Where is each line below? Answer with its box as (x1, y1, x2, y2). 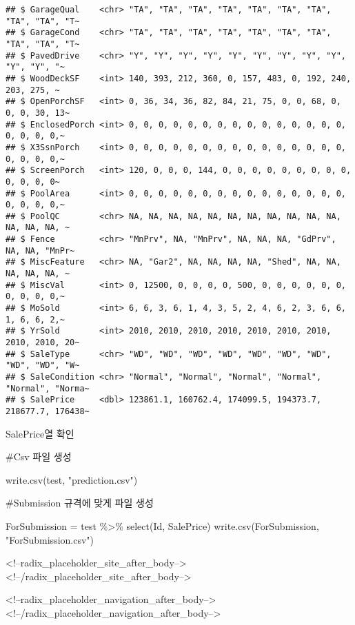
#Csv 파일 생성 (6, 449, 72, 464)
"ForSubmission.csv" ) (6, 532, 94, 546)
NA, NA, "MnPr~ (6, 245, 75, 256)
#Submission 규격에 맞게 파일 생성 (6, 495, 154, 510)
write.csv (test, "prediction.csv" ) (6, 472, 138, 486)
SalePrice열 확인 (6, 426, 74, 440)
